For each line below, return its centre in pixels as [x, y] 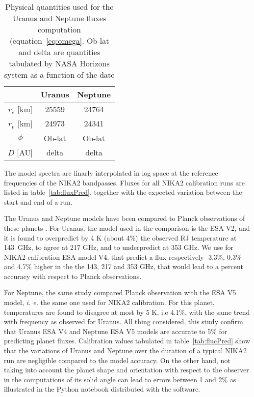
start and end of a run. [38, 201]
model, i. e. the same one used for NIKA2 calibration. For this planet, [109, 302]
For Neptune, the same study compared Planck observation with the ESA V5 [120, 292]
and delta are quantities [59, 52]
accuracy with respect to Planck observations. [73, 276]
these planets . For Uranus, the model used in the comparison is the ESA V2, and [127, 228]
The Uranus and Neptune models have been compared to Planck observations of [125, 218]
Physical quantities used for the [59, 7]
